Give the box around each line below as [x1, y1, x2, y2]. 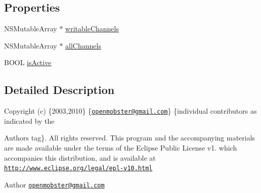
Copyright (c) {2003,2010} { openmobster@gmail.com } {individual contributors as [4, 106, 257, 116]
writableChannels [65, 23, 119, 34]
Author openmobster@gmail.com [4, 179, 105, 189]
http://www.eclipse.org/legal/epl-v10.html [4, 165, 153, 172]
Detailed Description [4, 82, 115, 98]
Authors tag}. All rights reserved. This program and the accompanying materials [4, 132, 255, 143]
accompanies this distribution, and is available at [4, 152, 156, 163]
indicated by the [4, 115, 55, 126]
